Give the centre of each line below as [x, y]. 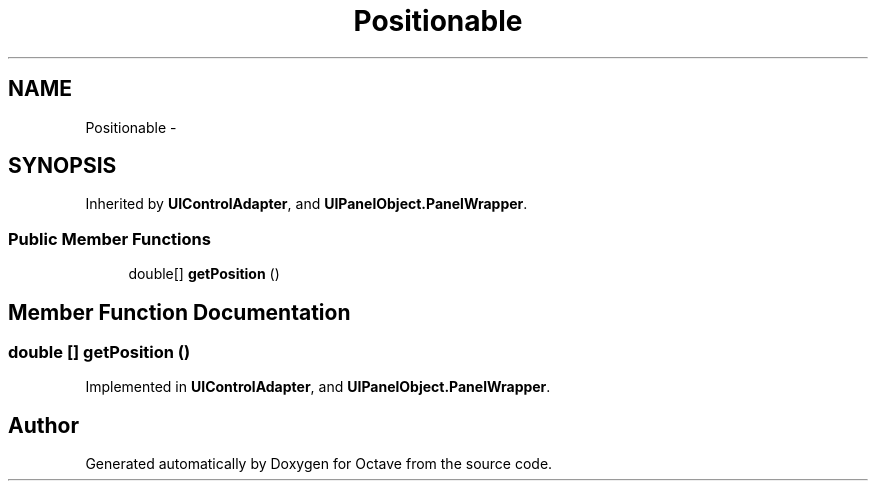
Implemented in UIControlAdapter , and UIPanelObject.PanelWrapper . [318, 387]
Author [43, 425]
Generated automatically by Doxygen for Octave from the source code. [319, 464]
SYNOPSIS [62, 166]
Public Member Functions [109, 238]
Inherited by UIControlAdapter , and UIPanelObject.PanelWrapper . [306, 204]
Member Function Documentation [179, 312]
